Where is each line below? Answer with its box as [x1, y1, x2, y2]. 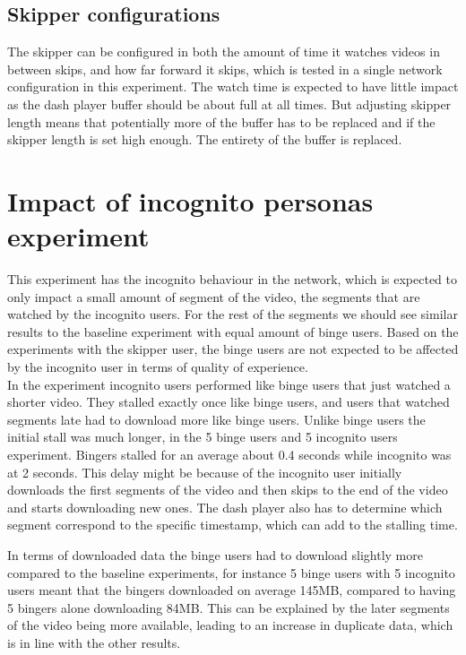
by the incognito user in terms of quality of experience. [7, 358, 308, 376]
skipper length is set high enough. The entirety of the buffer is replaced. [7, 130, 402, 149]
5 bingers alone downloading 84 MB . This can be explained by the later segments [7, 598, 450, 616]
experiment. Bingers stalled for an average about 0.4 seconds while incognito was [7, 445, 452, 464]
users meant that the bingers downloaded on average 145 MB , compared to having [7, 581, 456, 599]
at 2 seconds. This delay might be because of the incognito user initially [7, 462, 402, 481]
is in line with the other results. [7, 633, 181, 651]
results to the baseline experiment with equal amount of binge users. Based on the [7, 322, 459, 340]
